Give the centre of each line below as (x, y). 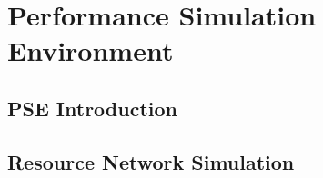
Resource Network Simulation (151, 161)
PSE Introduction (92, 108)
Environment (91, 50)
